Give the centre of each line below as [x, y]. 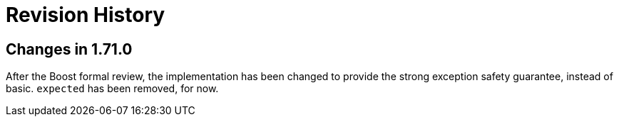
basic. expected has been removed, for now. [112, 89]
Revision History [86, 15]
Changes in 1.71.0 [69, 49]
